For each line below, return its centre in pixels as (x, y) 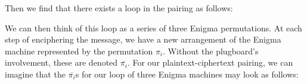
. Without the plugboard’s (211, 51)
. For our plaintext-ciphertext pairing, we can (210, 62)
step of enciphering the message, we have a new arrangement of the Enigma (143, 39)
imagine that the (35, 74)
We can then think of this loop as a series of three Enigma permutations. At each (153, 28)
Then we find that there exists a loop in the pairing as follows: (119, 8)
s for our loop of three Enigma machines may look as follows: (187, 74)
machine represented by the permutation (79, 51)
